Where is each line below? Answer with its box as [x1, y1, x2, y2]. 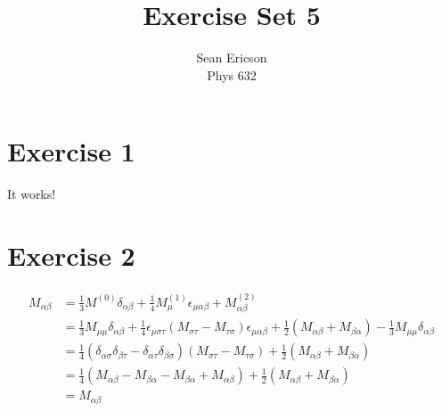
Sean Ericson [196, 48, 267, 67]
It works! [7, 185, 56, 203]
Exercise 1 [7, 133, 135, 169]
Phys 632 [207, 65, 257, 84]
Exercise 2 [7, 237, 135, 274]
